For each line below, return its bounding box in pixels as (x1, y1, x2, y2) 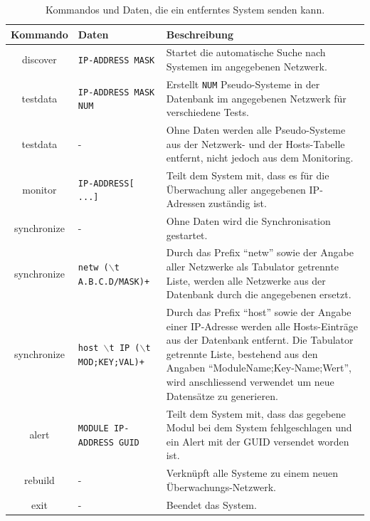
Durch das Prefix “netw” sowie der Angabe (166, 245, 354, 260)
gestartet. (166, 227, 208, 242)
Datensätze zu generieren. (166, 388, 278, 403)
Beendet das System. (166, 497, 257, 512)
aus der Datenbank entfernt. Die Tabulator (166, 332, 354, 347)
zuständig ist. (208, 196, 267, 211)
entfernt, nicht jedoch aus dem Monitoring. (166, 150, 354, 165)
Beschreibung (166, 26, 234, 41)
